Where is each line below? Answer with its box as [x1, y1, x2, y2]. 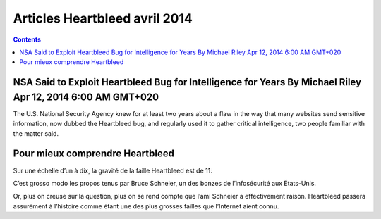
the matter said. [13, 129, 59, 137]
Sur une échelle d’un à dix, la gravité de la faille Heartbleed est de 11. [13, 166, 213, 175]
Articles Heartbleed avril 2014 [13, 11, 193, 26]
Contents [13, 35, 42, 44]
